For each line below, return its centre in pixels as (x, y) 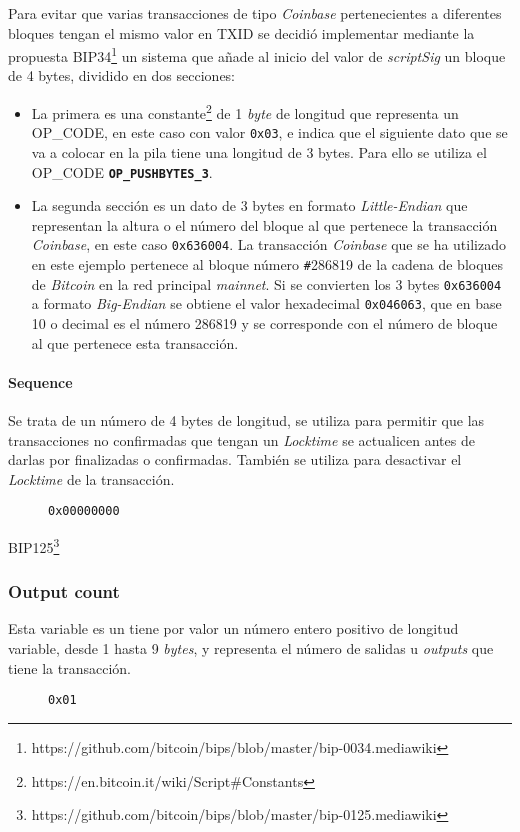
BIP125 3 (34, 545)
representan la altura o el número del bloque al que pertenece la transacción (264, 224)
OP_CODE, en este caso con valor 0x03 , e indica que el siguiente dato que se (269, 132)
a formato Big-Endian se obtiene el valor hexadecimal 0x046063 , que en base (266, 303)
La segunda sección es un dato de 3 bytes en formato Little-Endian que (249, 205)
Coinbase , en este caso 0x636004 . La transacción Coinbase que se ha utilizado (268, 244)
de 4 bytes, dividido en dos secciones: (122, 75)
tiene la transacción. (70, 667)
